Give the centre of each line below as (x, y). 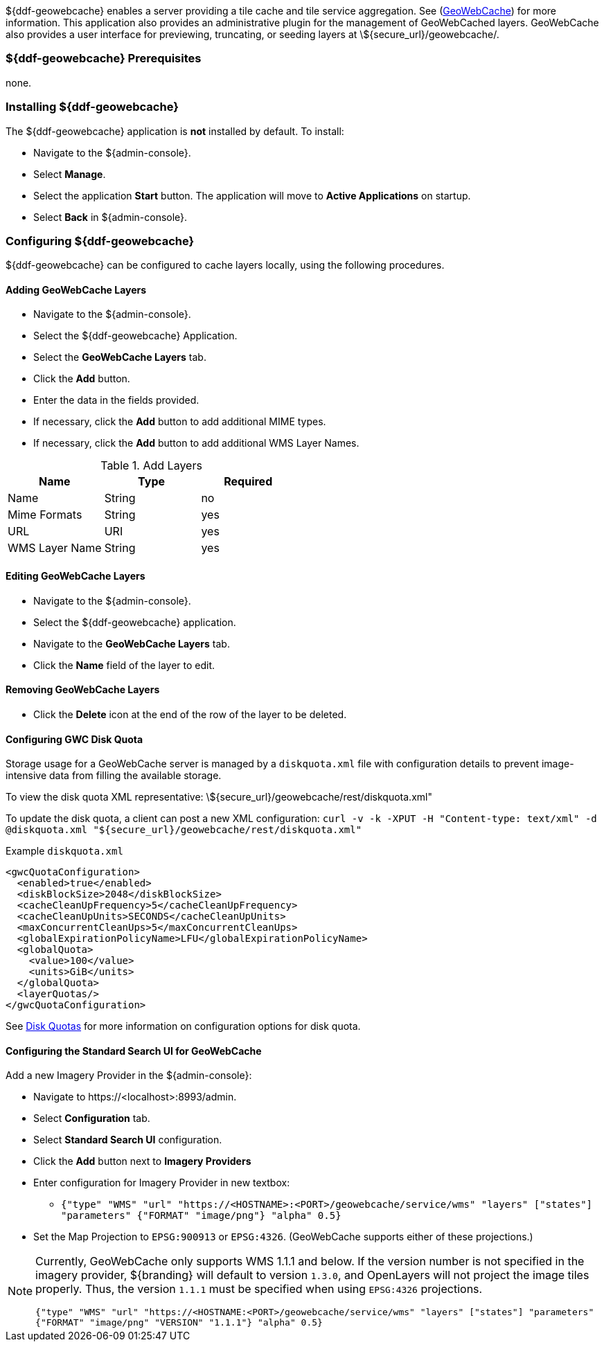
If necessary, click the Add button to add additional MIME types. (180, 422)
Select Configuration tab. (92, 1118)
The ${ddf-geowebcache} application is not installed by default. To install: (175, 131)
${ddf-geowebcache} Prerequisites (104, 59)
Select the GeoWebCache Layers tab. (120, 357)
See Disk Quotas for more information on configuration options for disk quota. (183, 1026)
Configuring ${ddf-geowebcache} (100, 241)
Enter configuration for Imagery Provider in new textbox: (162, 1183)
